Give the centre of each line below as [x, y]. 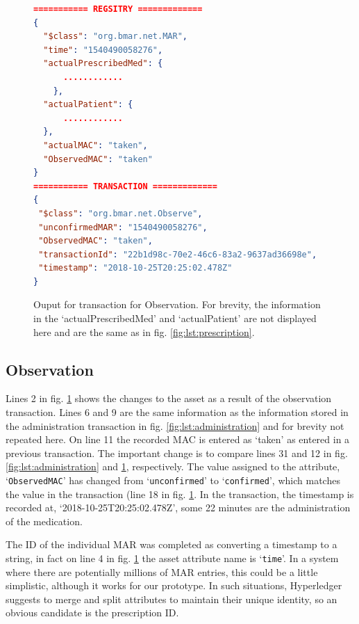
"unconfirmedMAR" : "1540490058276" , [123, 227]
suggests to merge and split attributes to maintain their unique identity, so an [172, 599]
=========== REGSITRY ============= [118, 9]
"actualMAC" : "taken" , [95, 145]
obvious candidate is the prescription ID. [92, 613]
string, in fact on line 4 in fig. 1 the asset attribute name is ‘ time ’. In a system [172, 558]
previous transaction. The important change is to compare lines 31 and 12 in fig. [177, 453]
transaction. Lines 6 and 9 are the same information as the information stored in [177, 412]
